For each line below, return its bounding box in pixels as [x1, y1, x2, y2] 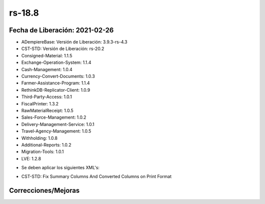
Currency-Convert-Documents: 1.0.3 [21, 74, 95, 79]
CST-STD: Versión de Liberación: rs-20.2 [21, 46, 105, 51]
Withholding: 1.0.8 [21, 135, 58, 141]
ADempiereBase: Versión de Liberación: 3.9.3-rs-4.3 [21, 39, 128, 45]
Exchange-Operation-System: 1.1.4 [21, 59, 92, 66]
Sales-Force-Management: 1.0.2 [21, 114, 87, 120]
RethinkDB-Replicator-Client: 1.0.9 [21, 87, 90, 93]
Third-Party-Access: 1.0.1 [21, 94, 72, 100]
